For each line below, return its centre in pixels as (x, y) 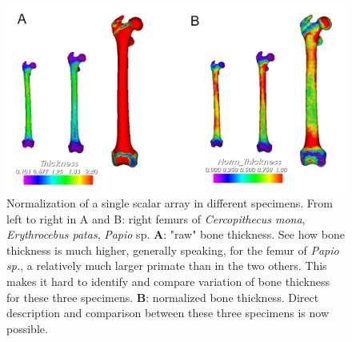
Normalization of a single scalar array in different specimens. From (170, 203)
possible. (27, 328)
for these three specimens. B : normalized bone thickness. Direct (163, 297)
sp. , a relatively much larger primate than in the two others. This (167, 266)
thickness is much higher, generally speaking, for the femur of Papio (173, 249)
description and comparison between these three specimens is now (168, 313)
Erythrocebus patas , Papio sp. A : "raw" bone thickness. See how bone (176, 234)
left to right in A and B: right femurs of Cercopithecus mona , (156, 218)
